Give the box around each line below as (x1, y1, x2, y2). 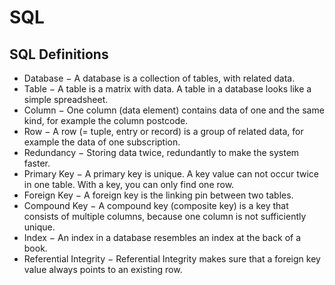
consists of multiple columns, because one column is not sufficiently (23, 211, 307, 222)
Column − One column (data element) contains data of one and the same (23, 104, 325, 116)
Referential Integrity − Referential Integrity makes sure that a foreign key (23, 253, 321, 265)
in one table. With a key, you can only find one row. (23, 179, 235, 190)
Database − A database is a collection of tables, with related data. (23, 72, 296, 84)
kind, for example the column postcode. (23, 115, 189, 126)
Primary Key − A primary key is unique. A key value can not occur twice (23, 168, 319, 180)
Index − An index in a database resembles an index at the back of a (23, 232, 302, 243)
